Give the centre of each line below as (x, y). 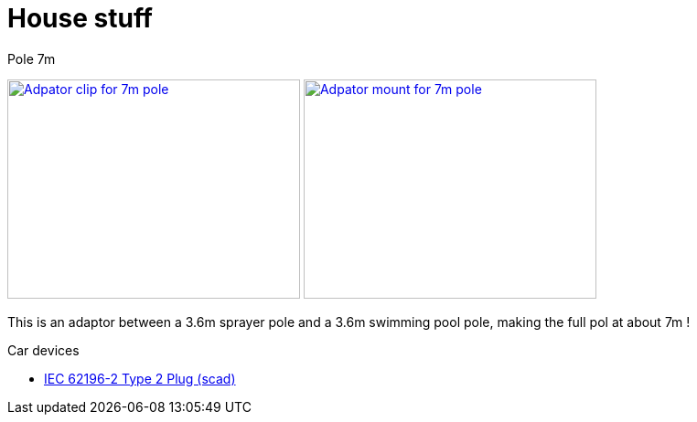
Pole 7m (32, 58)
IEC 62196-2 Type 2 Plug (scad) (140, 378)
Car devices (43, 350)
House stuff (80, 18)
